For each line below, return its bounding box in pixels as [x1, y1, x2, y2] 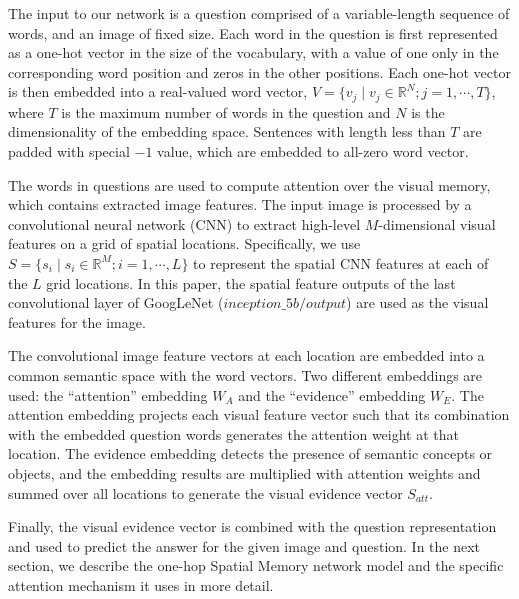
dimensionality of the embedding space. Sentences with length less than [8, 121, 446, 142]
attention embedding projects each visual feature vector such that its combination [8, 404, 510, 425]
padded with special [8, 141, 130, 162]
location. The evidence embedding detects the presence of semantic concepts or [8, 443, 493, 464]
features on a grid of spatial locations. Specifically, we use [8, 233, 361, 254]
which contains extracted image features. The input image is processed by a [8, 194, 472, 215]
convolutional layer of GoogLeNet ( [8, 292, 224, 313]
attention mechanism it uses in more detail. [8, 574, 274, 595]
